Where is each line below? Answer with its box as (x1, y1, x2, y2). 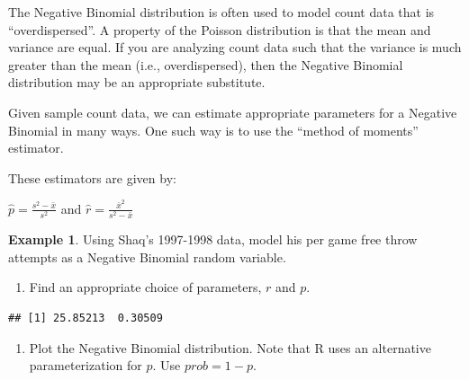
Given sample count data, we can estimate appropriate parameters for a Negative (8, 102, 457, 121)
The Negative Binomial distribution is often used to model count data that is (8, 3, 435, 21)
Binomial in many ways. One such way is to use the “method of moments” (8, 120, 419, 139)
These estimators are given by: (8, 168, 176, 187)
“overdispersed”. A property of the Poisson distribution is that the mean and (8, 20, 431, 39)
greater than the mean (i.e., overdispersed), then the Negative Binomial (8, 55, 403, 74)
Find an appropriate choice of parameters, (29, 278, 262, 296)
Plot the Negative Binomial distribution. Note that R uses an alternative (29, 338, 431, 357)
